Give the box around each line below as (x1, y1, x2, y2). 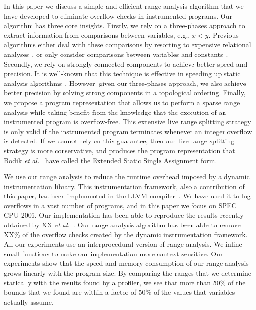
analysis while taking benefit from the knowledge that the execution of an (4, 107, 226, 117)
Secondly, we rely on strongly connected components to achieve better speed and (4, 58, 248, 69)
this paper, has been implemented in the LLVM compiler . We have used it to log (4, 191, 251, 201)
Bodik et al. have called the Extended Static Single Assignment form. (4, 155, 217, 165)
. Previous (208, 29, 239, 40)
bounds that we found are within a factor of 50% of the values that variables (4, 287, 235, 297)
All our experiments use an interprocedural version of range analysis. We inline (4, 239, 242, 249)
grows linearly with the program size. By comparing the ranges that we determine (4, 268, 251, 278)
